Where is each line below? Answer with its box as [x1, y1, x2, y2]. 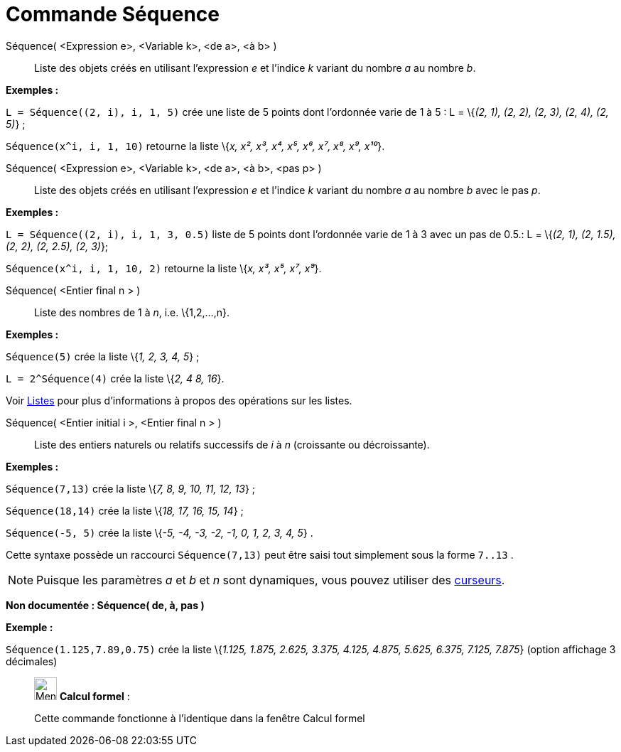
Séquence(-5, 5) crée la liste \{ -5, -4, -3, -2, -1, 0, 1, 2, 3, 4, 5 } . [6, 526, 313, 539]
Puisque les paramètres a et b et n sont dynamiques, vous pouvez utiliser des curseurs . [36, 572, 505, 587]
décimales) [6, 655, 58, 667]
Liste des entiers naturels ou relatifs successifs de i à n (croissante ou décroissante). [34, 438, 430, 451]
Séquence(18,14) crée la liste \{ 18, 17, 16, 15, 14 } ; [6, 504, 244, 517]
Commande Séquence [6, 2, 220, 26]
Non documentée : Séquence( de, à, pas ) [6, 598, 205, 611]
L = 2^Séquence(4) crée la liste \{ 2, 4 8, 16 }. [6, 372, 225, 385]
